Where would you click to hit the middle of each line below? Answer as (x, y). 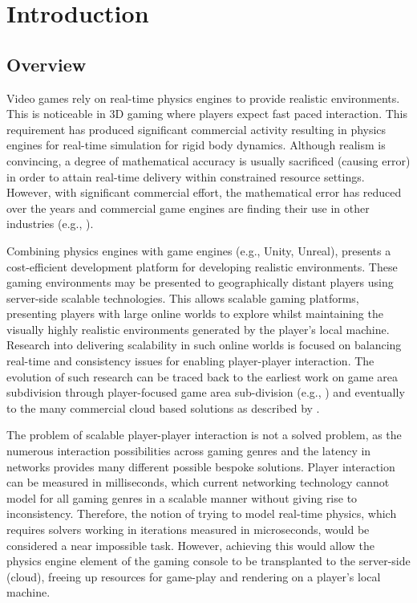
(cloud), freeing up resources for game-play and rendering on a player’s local (194, 576)
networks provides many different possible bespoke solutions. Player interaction (201, 466)
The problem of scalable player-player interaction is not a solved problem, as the (204, 435)
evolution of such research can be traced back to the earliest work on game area (202, 376)
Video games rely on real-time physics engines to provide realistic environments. (203, 98)
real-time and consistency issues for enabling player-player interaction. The (190, 361)
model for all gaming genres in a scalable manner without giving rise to (182, 497)
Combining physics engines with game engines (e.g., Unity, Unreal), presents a (199, 250)
